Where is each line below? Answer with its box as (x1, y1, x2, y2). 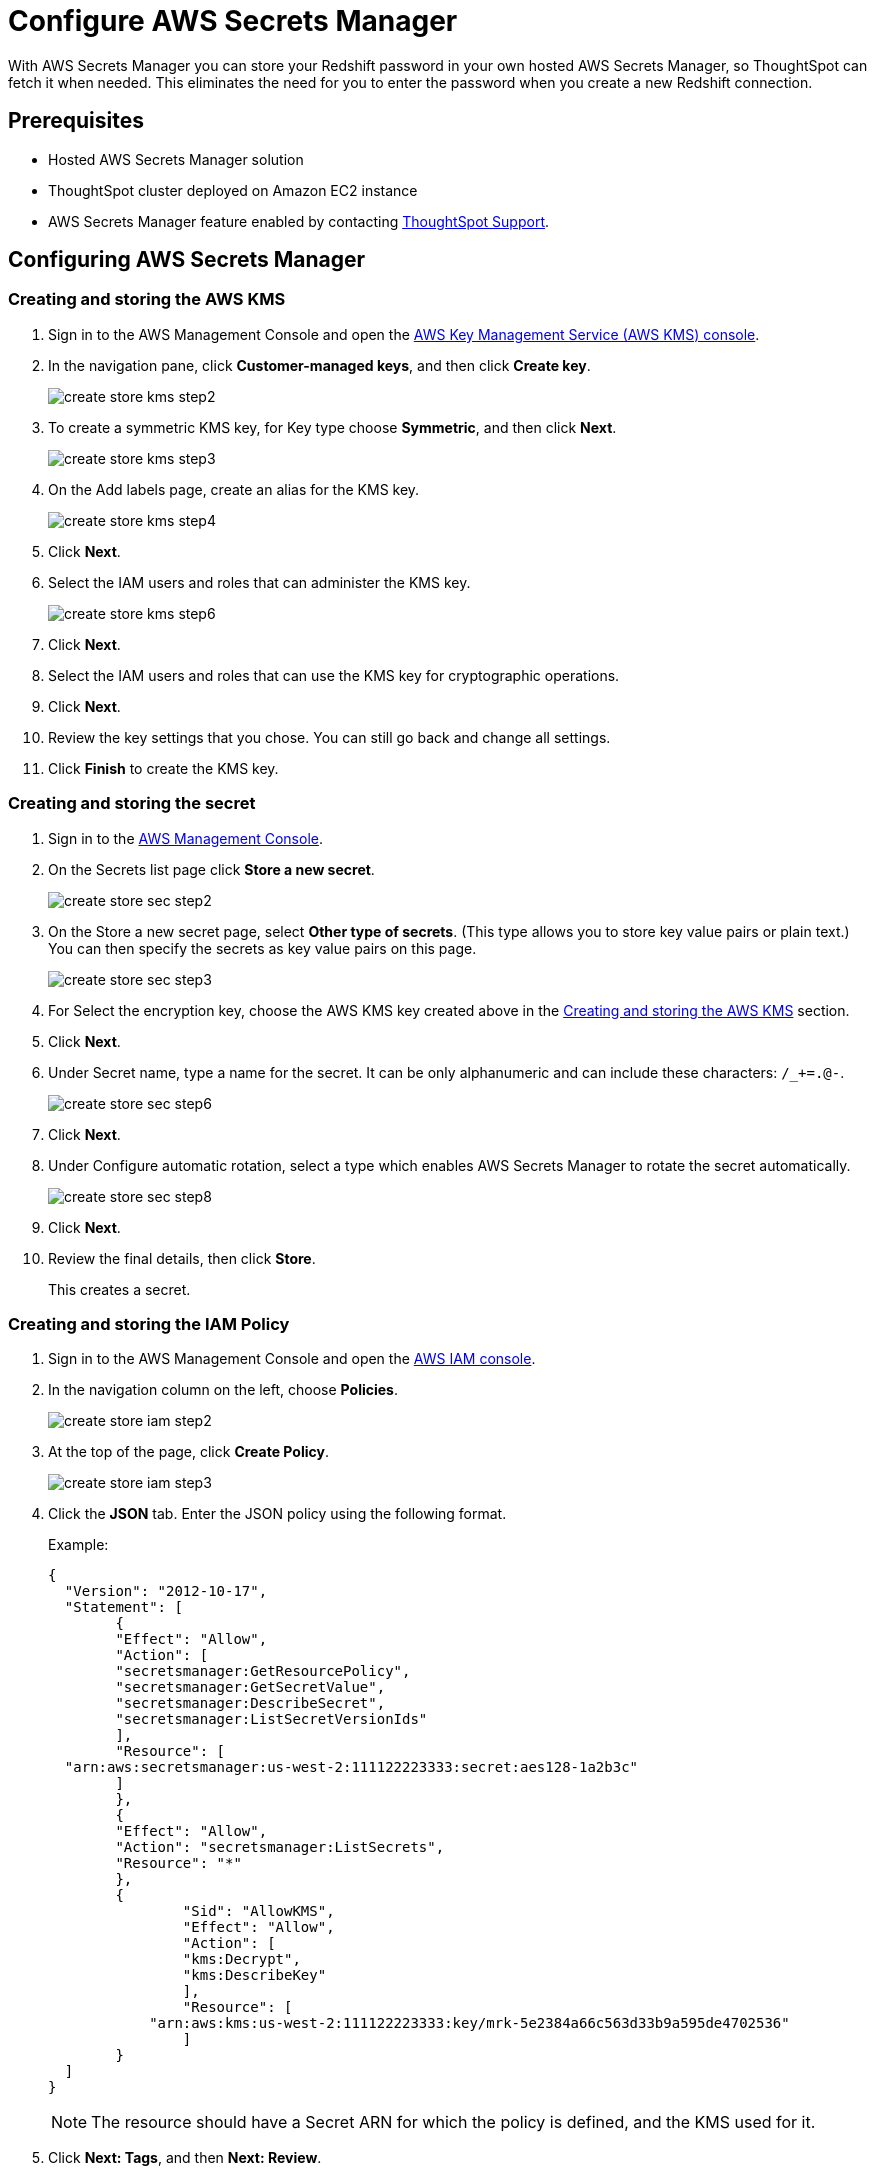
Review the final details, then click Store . (48, 1249, 316, 1267)
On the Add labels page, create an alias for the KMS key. (48, 480, 420, 498)
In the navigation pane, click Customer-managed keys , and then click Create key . (48, 356, 591, 374)
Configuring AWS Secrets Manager (8, 247, 366, 273)
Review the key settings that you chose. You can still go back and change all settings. (48, 728, 611, 746)
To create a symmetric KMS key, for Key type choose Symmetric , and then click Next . (48, 418, 617, 436)
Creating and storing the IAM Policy (8, 1313, 290, 1334)
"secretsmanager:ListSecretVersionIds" (115, 1711, 428, 1728)
